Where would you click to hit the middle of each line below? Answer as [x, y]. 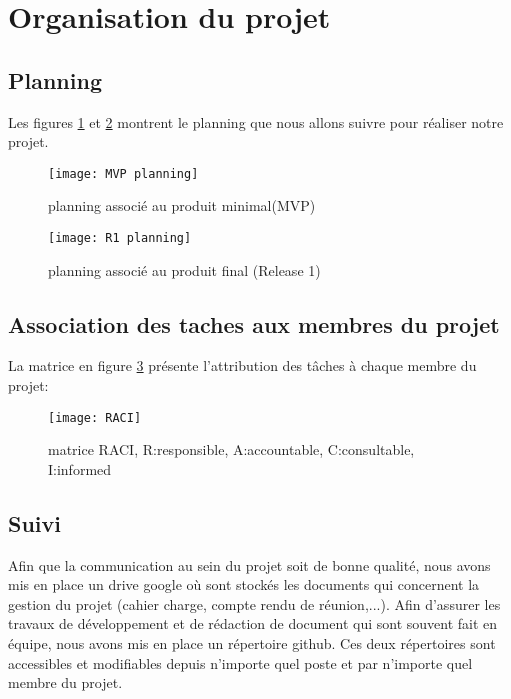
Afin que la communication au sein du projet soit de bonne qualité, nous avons [249, 564]
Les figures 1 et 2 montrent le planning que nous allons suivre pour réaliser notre [256, 121]
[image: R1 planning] [120, 238]
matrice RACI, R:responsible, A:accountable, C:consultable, [231, 449]
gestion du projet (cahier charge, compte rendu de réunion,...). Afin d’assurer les [254, 603]
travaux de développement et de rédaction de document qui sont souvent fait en [253, 623]
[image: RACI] [95, 417]
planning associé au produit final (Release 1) [184, 269]
